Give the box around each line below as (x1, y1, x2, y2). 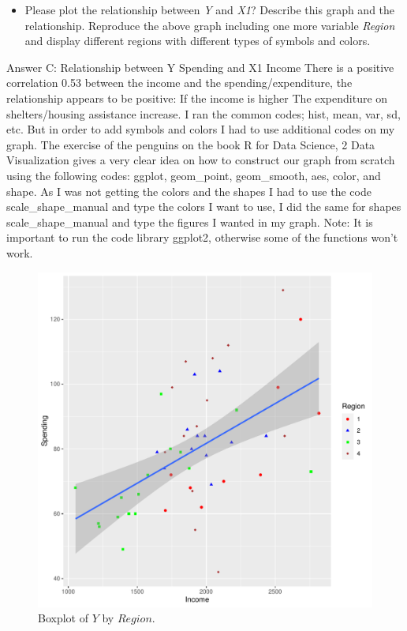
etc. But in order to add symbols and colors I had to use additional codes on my (6, 121, 395, 137)
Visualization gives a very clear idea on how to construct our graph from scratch (6, 152, 395, 168)
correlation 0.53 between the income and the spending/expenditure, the (6, 74, 353, 91)
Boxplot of (38, 610, 88, 626)
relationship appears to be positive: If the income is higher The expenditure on (6, 89, 388, 106)
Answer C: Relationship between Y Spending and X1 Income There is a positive (6, 58, 394, 75)
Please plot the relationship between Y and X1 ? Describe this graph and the (24, 2, 395, 17)
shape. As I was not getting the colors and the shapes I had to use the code (6, 182, 372, 199)
